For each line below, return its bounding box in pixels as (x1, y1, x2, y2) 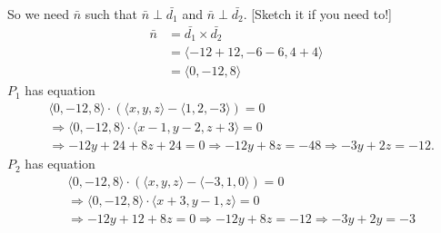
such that (85, 5, 138, 23)
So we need (7, 5, 70, 23)
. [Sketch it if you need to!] (243, 5, 393, 23)
